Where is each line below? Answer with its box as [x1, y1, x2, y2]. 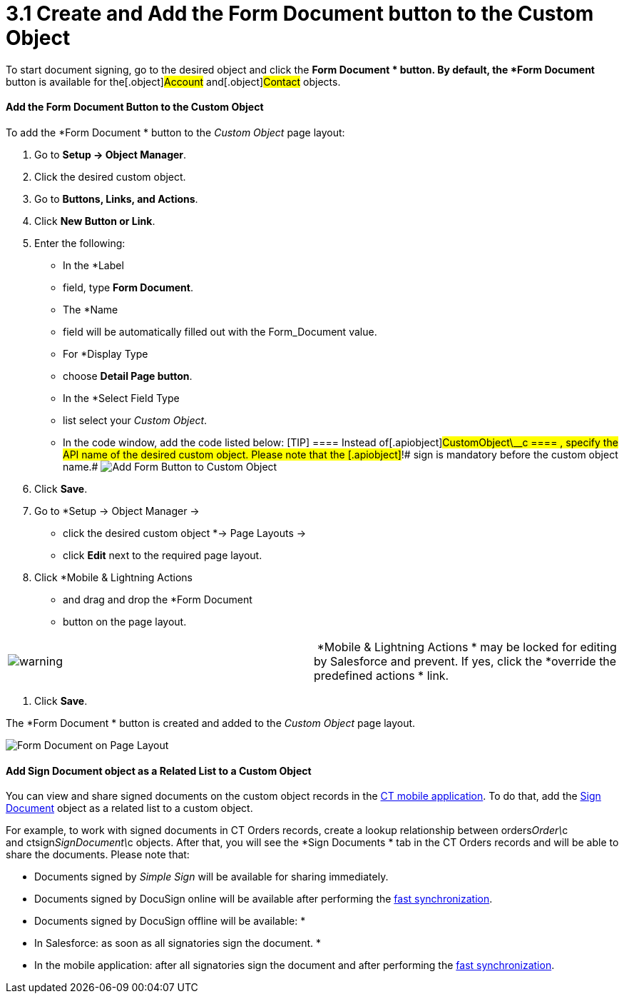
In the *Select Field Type [63, 391, 180, 404]
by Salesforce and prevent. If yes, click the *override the [314, 653, 617, 668]
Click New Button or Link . [34, 214, 155, 227]
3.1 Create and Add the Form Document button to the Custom [6, 1, 594, 26]
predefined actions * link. [314, 668, 449, 683]
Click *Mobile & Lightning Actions [34, 571, 193, 583]
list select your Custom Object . [63, 413, 208, 426]
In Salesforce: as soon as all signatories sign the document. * [34, 937, 322, 950]
